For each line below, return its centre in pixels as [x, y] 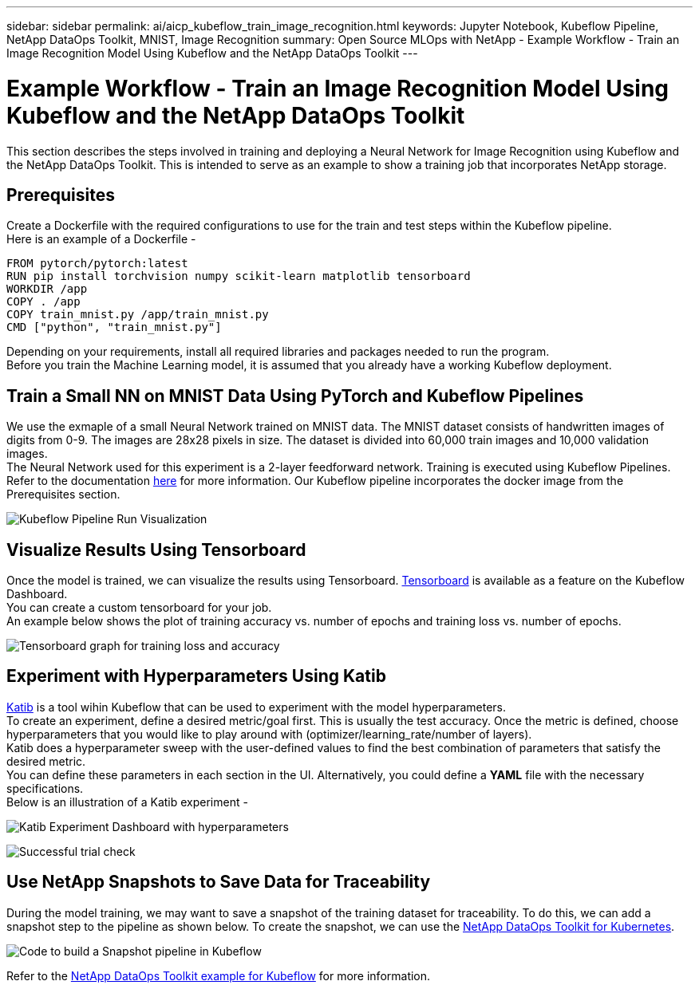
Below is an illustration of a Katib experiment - [127, 802]
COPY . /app [43, 302]
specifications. [45, 788]
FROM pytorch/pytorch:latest [97, 264]
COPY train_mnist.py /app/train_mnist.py [138, 315]
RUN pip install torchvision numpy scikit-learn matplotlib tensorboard [239, 276]
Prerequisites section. [63, 494]
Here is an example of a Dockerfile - [101, 239]
